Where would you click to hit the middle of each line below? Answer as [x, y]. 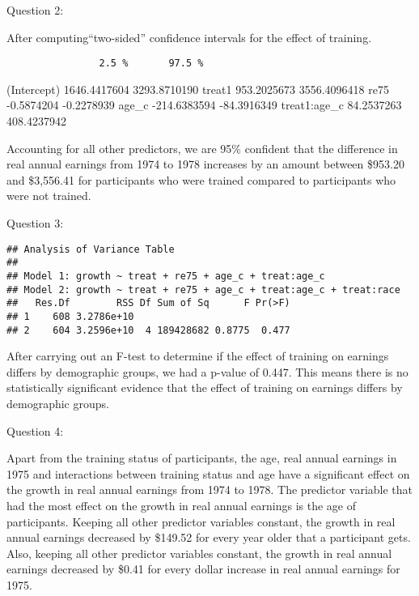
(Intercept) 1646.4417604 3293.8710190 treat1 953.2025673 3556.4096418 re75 [198, 89]
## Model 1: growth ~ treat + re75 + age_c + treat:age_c [166, 276]
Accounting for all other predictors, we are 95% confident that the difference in [202, 148]
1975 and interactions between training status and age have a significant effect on [208, 473]
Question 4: [35, 430]
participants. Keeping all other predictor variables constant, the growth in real [201, 521]
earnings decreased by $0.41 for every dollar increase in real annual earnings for [203, 569]
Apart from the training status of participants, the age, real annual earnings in [202, 458]
